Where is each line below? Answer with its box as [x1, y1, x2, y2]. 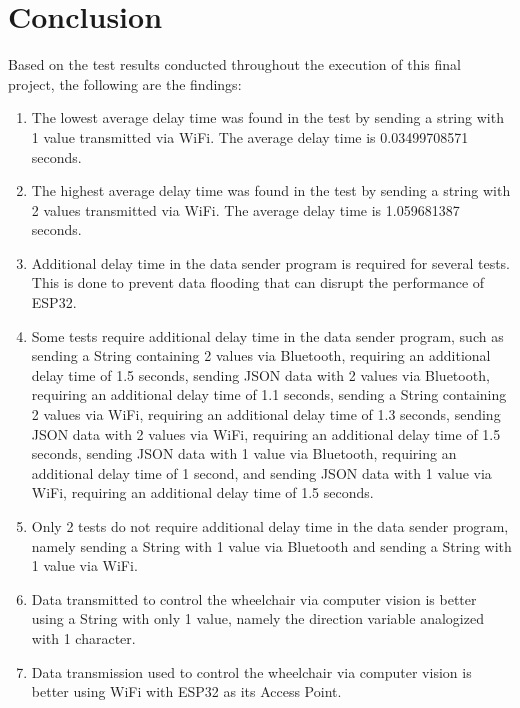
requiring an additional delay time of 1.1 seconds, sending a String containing [31, 384, 507, 405]
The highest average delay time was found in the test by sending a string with [31, 180, 511, 201]
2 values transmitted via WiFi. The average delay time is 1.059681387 [31, 199, 460, 220]
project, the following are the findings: [8, 73, 242, 94]
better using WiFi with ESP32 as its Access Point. [31, 681, 342, 702]
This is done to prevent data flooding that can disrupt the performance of [31, 272, 485, 293]
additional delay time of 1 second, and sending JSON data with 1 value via [31, 462, 492, 483]
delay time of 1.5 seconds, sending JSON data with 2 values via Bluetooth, [31, 364, 490, 385]
